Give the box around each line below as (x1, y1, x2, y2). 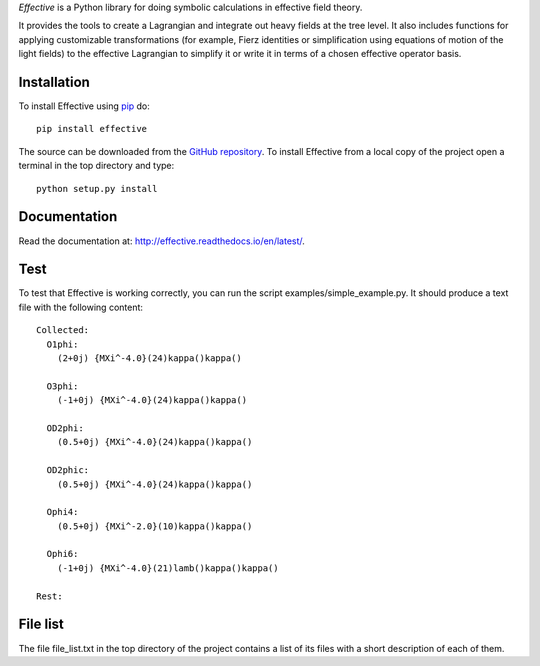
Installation (18, 73, 90, 90)
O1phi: (46, 338, 79, 350)
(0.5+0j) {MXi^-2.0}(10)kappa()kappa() (56, 520, 253, 532)
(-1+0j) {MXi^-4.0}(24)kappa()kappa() (56, 395, 248, 406)
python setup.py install (36, 183, 158, 194)
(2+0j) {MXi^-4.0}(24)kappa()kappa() (56, 353, 242, 364)
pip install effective (36, 123, 148, 135)
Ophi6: (46, 548, 79, 560)
